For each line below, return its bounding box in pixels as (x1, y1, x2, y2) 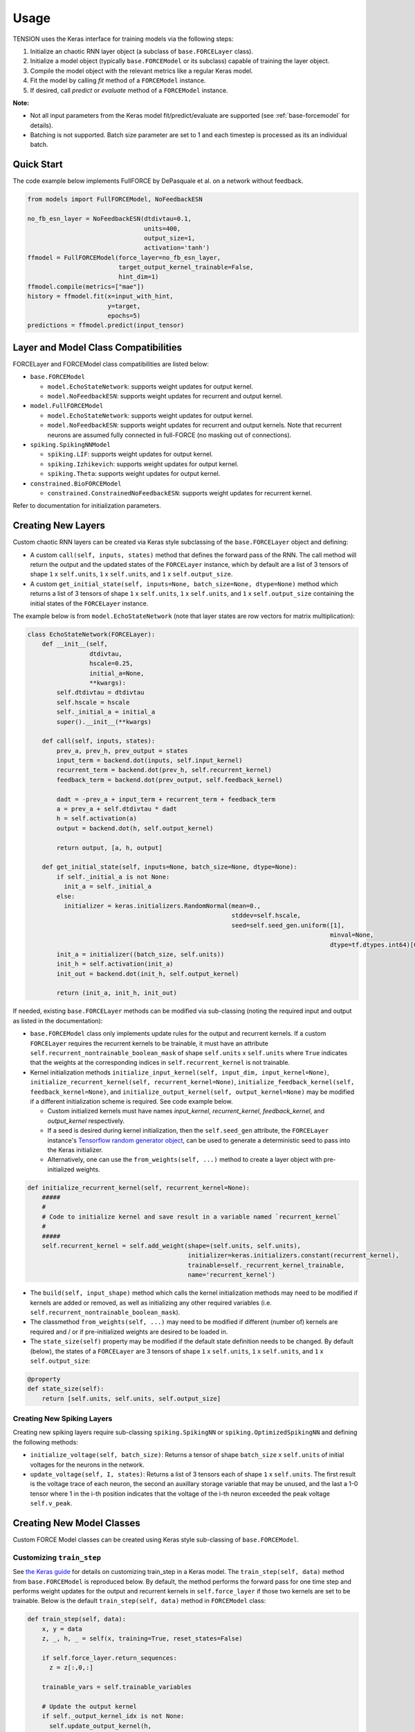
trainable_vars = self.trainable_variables (41, 1684, 192, 1691)
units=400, (144, 224, 181, 232)
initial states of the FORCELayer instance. (30, 599, 149, 608)
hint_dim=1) (118, 273, 159, 281)
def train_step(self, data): (27, 1615, 127, 1623)
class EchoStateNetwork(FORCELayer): (27, 630, 156, 639)
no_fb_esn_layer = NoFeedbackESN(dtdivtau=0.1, (27, 215, 192, 223)
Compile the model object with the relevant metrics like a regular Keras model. (30, 67, 253, 75)
